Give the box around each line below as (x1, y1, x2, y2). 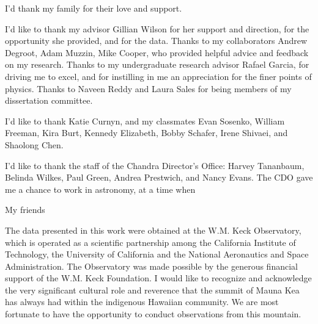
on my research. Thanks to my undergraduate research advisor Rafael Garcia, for (5, 58, 309, 71)
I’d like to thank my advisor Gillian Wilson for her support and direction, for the (5, 22, 309, 35)
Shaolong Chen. (5, 138, 64, 151)
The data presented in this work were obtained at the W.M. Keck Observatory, (5, 223, 301, 236)
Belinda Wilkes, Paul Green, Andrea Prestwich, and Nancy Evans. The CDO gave (5, 171, 313, 184)
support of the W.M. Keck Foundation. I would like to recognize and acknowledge (5, 272, 312, 284)
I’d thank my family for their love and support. (5, 2, 182, 14)
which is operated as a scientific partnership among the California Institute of (5, 236, 296, 248)
